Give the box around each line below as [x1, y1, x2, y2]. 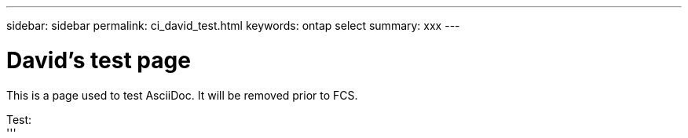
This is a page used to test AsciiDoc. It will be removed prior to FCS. [6, 88, 358, 102]
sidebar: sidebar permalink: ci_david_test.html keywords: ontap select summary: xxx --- [6, 19, 460, 32]
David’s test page [6, 46, 191, 74]
